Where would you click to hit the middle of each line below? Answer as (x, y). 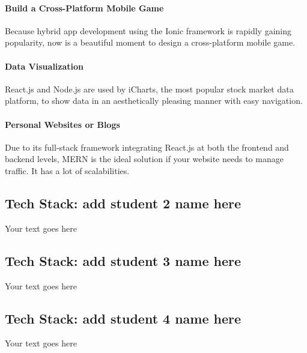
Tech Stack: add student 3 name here (123, 260)
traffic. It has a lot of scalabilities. (67, 170)
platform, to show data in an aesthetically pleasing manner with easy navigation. (154, 101)
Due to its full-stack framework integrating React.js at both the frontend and (147, 147)
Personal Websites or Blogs (62, 124)
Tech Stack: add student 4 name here (123, 318)
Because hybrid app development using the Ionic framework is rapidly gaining (148, 30)
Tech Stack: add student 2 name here (123, 203)
